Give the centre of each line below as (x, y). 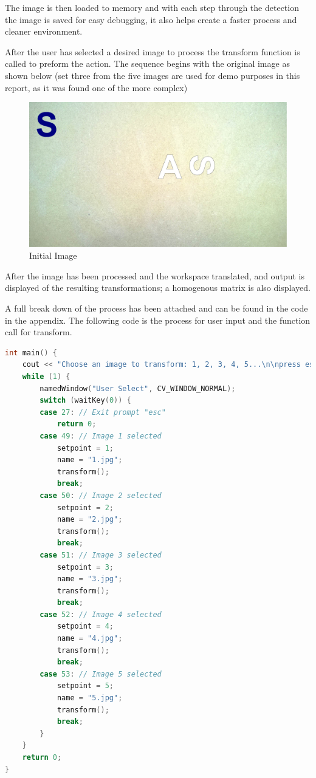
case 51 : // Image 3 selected (101, 555)
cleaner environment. (44, 31)
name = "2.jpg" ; (90, 520)
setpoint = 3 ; (85, 567)
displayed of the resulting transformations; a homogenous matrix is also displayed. (158, 288)
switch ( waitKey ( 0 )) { (85, 401)
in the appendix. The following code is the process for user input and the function (158, 320)
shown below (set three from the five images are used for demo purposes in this (153, 75)
